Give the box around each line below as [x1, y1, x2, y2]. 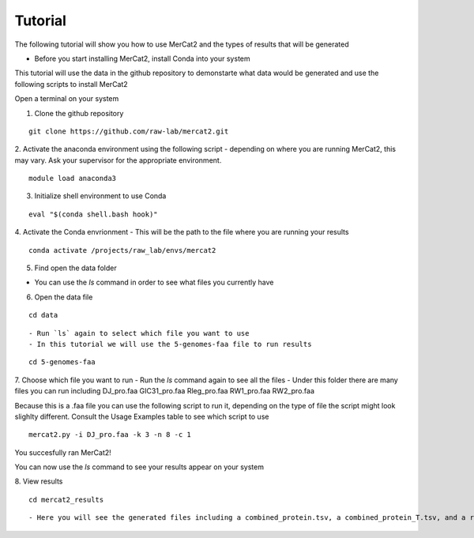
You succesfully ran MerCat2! [14, 447, 112, 457]
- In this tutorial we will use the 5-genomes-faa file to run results [28, 340, 312, 348]
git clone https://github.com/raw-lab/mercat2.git [28, 126, 229, 136]
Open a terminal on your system [14, 94, 119, 103]
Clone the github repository [34, 108, 124, 118]
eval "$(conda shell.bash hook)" [28, 209, 158, 219]
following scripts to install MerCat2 [14, 79, 128, 88]
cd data [28, 310, 58, 320]
